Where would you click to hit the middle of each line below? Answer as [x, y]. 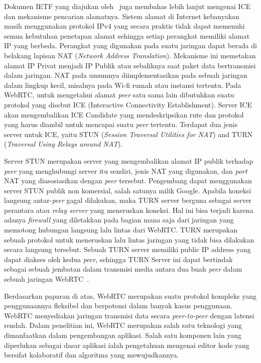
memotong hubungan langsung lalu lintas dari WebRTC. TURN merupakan [121, 230]
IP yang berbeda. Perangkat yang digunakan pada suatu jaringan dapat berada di [130, 45]
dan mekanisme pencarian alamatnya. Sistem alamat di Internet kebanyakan [122, 16]
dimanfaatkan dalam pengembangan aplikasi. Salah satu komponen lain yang [123, 335]
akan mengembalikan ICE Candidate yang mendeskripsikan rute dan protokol [124, 114]
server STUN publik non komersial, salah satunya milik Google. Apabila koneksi [128, 190]
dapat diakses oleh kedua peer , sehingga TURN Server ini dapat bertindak [118, 259]
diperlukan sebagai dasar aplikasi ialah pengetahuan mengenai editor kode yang [127, 345]
